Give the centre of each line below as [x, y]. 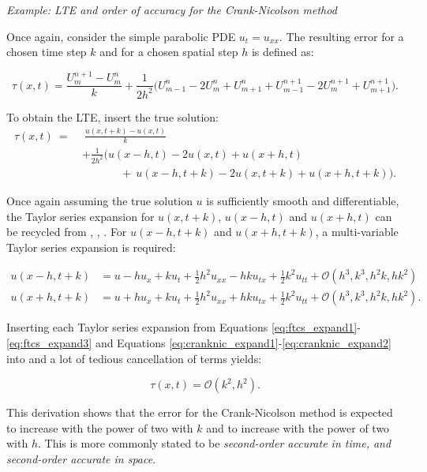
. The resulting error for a [341, 36]
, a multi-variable [357, 232]
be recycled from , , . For [67, 232]
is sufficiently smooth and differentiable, [303, 200]
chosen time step [47, 52]
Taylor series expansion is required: [91, 247]
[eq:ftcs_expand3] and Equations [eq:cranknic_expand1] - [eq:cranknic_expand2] [199, 342]
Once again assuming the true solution [99, 200]
